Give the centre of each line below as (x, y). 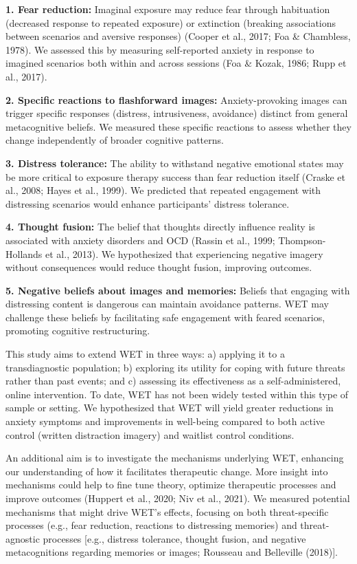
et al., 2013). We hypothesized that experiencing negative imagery (184, 253)
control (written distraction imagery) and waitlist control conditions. (150, 434)
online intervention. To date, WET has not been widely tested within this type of (177, 394)
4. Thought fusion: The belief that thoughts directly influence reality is (160, 227)
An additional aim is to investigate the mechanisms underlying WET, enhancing (175, 458)
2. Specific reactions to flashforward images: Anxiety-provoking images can (176, 99)
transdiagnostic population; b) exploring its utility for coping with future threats (175, 367)
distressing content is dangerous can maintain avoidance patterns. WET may (167, 304)
